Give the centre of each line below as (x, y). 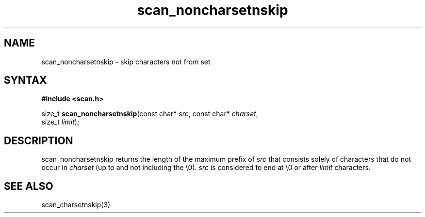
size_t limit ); (60, 122)
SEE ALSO (29, 186)
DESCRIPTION (39, 140)
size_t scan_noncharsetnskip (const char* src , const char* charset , (150, 114)
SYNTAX (25, 80)
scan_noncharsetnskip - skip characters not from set (126, 62)
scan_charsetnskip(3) (76, 205)
